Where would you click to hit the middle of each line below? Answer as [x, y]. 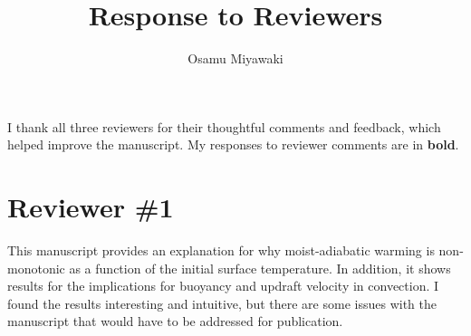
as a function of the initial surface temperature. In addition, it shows [260, 268]
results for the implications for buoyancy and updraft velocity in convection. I [223, 286]
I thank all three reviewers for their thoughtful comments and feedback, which [224, 126]
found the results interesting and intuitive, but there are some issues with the [222, 303]
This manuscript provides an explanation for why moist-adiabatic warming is [221, 250]
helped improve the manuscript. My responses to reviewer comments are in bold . [233, 144]
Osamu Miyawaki [235, 58]
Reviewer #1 [91, 207]
